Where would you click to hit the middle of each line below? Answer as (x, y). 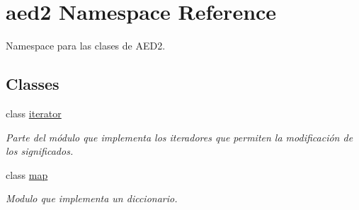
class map (27, 174)
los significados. (40, 151)
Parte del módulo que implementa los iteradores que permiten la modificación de (179, 137)
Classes (33, 84)
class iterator (34, 113)
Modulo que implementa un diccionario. (92, 198)
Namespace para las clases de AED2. (86, 46)
